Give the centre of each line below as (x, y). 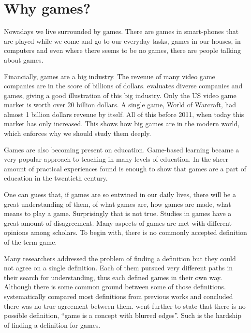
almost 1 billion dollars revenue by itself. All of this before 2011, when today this (124, 114)
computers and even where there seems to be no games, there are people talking (123, 50)
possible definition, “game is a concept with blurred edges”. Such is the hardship (123, 315)
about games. (24, 59)
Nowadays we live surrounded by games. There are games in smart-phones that (121, 31)
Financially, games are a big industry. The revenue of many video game (110, 76)
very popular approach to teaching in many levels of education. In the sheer (116, 159)
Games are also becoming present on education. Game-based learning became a (122, 149)
